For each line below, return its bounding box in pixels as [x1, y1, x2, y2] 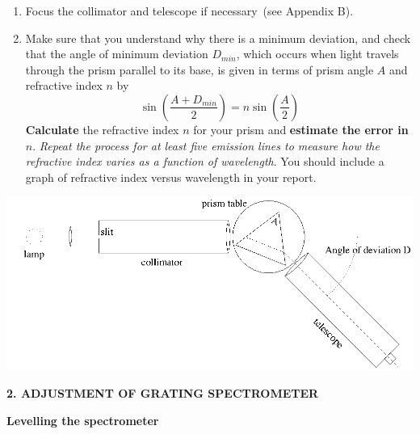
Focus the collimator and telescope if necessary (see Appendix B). [25, 2, 354, 19]
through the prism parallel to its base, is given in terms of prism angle [25, 61, 374, 78]
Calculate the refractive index [25, 120, 179, 137]
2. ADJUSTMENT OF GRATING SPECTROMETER [6, 385, 319, 402]
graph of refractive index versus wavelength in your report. [25, 168, 317, 185]
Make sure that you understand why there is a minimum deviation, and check [25, 29, 411, 46]
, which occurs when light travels [236, 45, 399, 62]
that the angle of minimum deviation [25, 45, 208, 62]
